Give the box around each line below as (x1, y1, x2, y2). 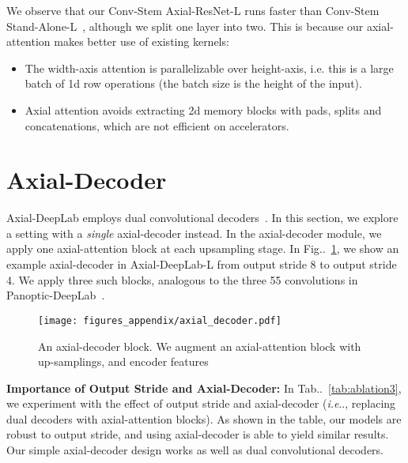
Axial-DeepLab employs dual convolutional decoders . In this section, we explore (6, 209, 399, 226)
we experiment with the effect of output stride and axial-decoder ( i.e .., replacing (6, 395, 396, 412)
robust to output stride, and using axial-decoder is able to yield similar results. (6, 426, 389, 442)
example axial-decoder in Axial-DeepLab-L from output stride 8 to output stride (6, 256, 397, 273)
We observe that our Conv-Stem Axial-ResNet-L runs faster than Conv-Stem (6, 2, 380, 18)
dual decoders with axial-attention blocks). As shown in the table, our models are (6, 410, 402, 427)
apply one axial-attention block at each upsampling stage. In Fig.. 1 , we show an (6, 240, 399, 257)
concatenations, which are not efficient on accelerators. (25, 117, 289, 134)
